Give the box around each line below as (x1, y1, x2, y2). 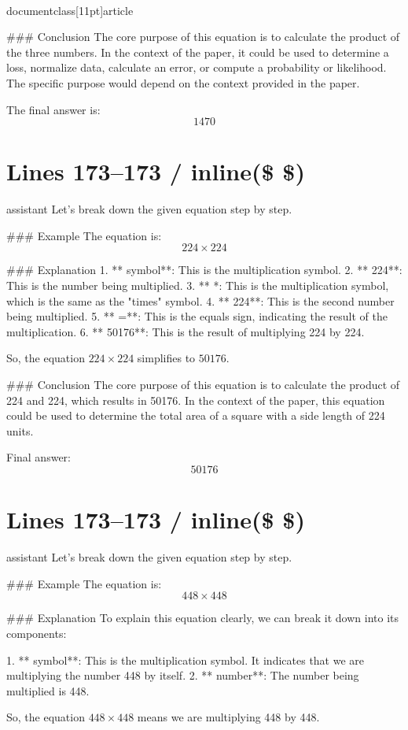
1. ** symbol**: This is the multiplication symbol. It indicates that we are (6, 651, 365, 668)
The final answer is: (6, 101, 101, 117)
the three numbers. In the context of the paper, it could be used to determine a (6, 43, 389, 60)
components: (6, 624, 67, 641)
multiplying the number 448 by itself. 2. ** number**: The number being (6, 667, 359, 684)
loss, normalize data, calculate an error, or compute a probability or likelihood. (6, 59, 387, 76)
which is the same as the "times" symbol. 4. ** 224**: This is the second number (6, 292, 395, 309)
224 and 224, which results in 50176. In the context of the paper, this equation (6, 391, 385, 408)
